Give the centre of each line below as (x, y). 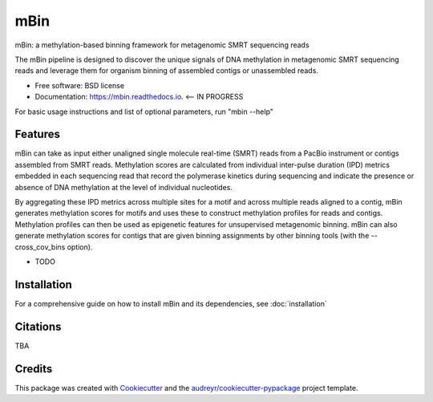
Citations (38, 326)
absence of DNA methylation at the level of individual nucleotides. (123, 187)
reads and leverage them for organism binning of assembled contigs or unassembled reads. (166, 71)
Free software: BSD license (79, 85)
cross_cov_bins (40, 247)
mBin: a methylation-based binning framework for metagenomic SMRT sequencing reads (162, 45)
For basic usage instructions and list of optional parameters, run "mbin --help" (144, 112)
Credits (34, 369)
